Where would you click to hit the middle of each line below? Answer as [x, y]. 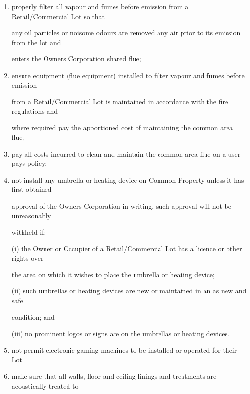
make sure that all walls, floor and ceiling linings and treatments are [114, 376]
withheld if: [29, 232]
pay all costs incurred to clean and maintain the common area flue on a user [126, 153]
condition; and [33, 317]
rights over [27, 258]
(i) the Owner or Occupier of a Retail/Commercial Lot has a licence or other [127, 248]
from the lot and [36, 42]
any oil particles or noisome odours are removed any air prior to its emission [126, 33]
